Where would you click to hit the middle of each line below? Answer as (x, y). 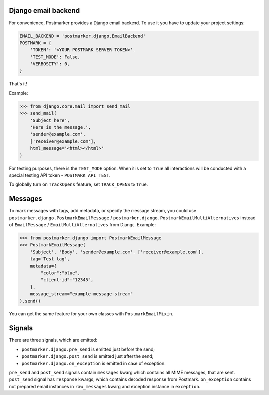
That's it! (18, 84)
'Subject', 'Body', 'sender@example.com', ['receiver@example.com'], (117, 252)
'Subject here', (50, 120)
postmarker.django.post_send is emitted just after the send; (88, 356)
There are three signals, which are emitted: (53, 340)
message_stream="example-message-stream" (81, 294)
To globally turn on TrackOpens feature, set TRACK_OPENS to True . (79, 184)
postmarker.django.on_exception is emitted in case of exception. (94, 363)
